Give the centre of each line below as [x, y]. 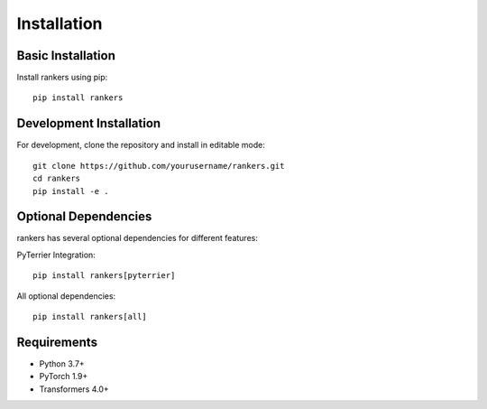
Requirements [57, 342]
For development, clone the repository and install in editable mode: [141, 145]
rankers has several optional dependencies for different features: [138, 238]
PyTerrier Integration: [56, 255]
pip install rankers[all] [90, 316]
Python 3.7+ [62, 363]
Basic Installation [66, 56]
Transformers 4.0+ [74, 389]
